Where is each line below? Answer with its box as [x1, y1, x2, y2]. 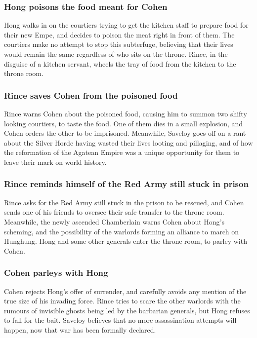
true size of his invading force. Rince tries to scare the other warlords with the [4, 296, 241, 306]
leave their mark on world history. [4, 156, 107, 167]
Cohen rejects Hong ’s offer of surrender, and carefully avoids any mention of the [4, 286, 247, 296]
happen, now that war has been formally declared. [4, 324, 156, 335]
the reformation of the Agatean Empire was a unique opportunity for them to [4, 147, 240, 157]
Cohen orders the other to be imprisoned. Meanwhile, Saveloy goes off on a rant [4, 128, 246, 138]
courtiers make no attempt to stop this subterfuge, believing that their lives [4, 39, 233, 49]
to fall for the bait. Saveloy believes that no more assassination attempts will [4, 315, 237, 325]
